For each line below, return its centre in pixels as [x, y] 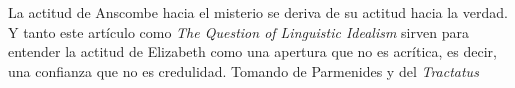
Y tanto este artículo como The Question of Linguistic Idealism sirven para [238, 31]
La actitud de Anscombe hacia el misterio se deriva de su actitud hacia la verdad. [258, 12]
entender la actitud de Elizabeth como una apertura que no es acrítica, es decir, [252, 51]
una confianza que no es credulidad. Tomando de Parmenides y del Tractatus [243, 70]
